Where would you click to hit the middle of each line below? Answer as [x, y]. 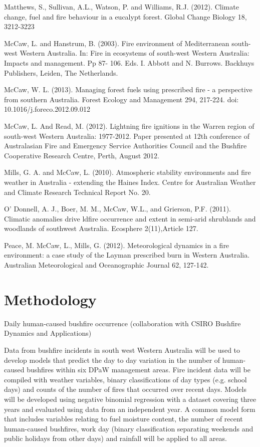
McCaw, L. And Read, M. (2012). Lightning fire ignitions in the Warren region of [129, 126]
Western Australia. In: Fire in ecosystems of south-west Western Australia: [135, 53]
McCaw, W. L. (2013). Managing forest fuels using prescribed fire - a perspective [128, 89]
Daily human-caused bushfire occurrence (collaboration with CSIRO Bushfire [122, 323]
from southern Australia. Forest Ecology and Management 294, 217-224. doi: [121, 99]
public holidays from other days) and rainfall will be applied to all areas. [115, 438]
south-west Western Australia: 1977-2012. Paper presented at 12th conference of [127, 136]
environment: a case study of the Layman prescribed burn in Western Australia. [127, 255]
